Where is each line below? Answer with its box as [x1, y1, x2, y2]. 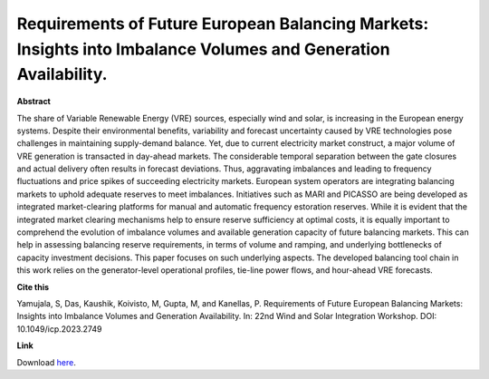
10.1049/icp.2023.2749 [16, 323, 102, 335]
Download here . [16, 356, 76, 367]
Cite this [16, 281, 50, 292]
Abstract [16, 96, 52, 107]
